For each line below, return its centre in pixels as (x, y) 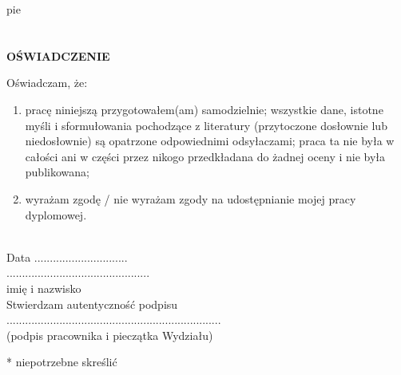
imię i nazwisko (44, 288)
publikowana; (57, 172)
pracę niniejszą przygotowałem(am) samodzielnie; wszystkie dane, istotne (204, 109)
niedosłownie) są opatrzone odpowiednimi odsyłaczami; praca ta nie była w (210, 141)
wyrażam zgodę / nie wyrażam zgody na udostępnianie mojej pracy (191, 198)
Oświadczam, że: (47, 83)
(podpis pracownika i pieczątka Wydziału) (110, 335)
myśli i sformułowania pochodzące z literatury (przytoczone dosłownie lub (206, 125)
